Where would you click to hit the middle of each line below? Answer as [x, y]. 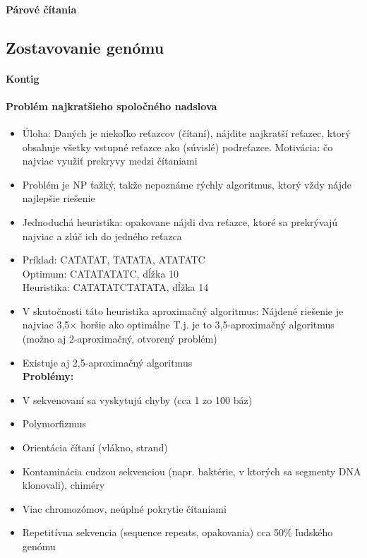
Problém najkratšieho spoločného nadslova [112, 106]
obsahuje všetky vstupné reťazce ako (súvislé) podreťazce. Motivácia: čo [178, 147]
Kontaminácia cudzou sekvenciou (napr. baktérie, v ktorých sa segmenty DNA [192, 471]
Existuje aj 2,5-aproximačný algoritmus [107, 362]
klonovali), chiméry [64, 485]
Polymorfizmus [54, 423]
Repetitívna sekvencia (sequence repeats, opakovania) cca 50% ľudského [178, 532]
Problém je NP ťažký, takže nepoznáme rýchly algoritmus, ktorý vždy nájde [187, 184]
